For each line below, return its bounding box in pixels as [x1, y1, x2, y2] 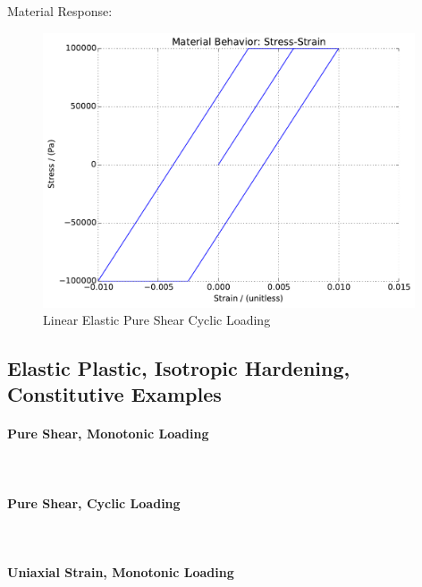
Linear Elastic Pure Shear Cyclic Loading [43, 311, 271, 329]
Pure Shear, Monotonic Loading [7, 424, 209, 443]
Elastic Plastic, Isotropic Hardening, [7, 354, 350, 382]
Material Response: [7, 2, 113, 20]
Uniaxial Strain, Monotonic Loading [7, 563, 234, 582]
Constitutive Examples [7, 380, 222, 408]
